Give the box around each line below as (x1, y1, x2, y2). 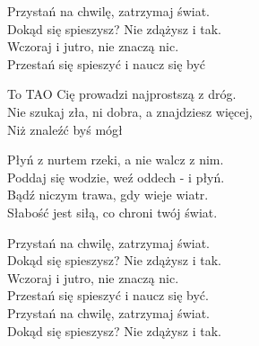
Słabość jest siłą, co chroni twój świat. (7, 202, 218, 221)
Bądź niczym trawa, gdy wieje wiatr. (7, 185, 209, 204)
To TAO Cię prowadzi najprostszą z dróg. (7, 84, 237, 103)
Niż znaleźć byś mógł (7, 120, 123, 138)
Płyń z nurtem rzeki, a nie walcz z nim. (7, 150, 224, 169)
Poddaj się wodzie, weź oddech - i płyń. (7, 167, 225, 186)
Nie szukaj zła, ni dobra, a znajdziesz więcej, (7, 102, 253, 120)
